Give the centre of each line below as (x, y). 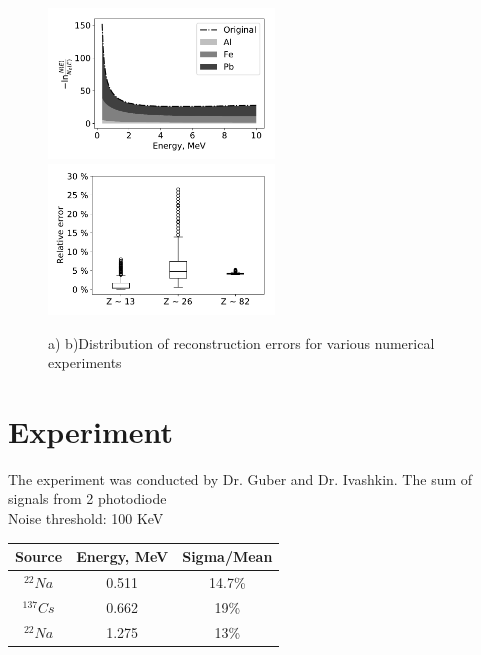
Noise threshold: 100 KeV (86, 518)
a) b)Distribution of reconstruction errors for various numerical (241, 342)
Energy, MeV (122, 556)
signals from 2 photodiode (87, 498)
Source (39, 556)
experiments (85, 362)
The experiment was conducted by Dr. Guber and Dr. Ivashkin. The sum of (240, 478)
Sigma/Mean (227, 556)
